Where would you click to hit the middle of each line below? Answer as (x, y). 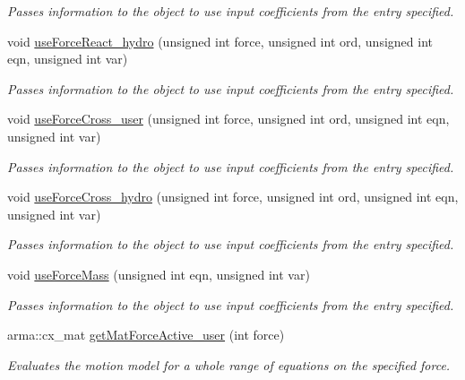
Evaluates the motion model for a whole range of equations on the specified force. (229, 364)
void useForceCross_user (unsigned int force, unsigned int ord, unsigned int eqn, (228, 119)
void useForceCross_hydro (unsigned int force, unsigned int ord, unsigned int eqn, (233, 197)
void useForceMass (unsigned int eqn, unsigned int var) (159, 274)
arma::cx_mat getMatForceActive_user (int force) (146, 335)
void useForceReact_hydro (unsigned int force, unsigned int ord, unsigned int (220, 41)
